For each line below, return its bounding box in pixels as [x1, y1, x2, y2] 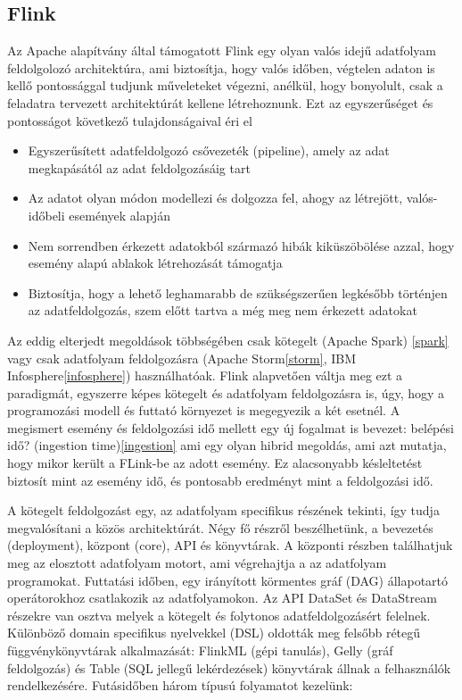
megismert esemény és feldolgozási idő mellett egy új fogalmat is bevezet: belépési [7, 418, 454, 437]
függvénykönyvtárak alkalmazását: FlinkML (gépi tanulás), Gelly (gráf [7, 641, 393, 660]
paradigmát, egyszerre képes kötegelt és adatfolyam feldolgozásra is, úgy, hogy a [7, 383, 445, 402]
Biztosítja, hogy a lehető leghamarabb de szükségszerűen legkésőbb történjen [28, 283, 448, 302]
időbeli [28, 205, 65, 224]
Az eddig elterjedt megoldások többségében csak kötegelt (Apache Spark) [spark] [7, 330, 449, 349]
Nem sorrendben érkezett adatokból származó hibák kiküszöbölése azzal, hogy [28, 236, 455, 254]
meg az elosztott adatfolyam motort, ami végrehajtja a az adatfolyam [7, 554, 387, 572]
